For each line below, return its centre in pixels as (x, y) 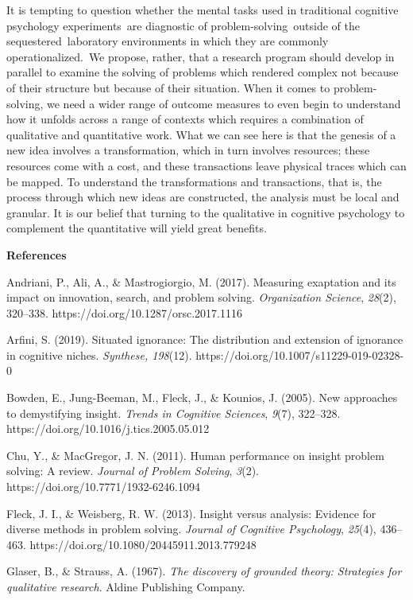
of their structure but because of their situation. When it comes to (168, 87)
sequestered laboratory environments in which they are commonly (168, 41)
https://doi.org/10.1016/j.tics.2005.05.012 (108, 429)
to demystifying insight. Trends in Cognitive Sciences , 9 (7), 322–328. (174, 413)
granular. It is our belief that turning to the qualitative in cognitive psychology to (206, 212)
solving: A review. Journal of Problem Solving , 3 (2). (133, 471)
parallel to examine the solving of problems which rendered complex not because (203, 72)
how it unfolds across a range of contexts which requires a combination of (185, 119)
